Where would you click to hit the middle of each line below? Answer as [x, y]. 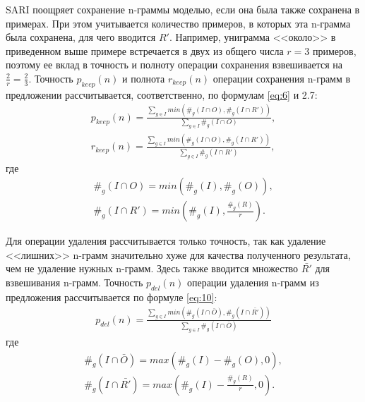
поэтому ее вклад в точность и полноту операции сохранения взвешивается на [174, 65]
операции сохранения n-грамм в [282, 78]
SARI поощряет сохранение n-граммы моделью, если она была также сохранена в [183, 9]
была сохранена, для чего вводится [81, 37]
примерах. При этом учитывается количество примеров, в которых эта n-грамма [178, 23]
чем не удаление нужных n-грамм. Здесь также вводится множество [152, 268]
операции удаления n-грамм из [253, 282]
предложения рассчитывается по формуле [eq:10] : [112, 297]
